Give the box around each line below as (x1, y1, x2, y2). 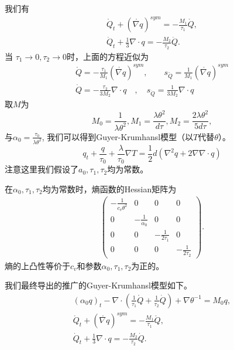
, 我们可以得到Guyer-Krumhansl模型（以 (42, 130, 194, 142)
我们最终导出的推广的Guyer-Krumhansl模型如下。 (5, 279, 192, 291)
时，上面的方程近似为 (67, 50, 149, 62)
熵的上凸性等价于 (5, 259, 70, 271)
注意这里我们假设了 (5, 163, 78, 175)
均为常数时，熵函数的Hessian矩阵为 (42, 182, 177, 195)
